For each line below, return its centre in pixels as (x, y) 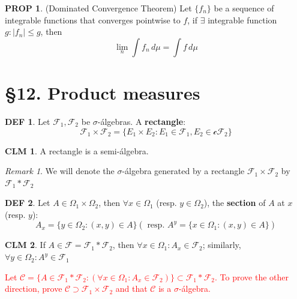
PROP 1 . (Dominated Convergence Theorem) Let (98, 8)
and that (131, 288)
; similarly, (222, 245)
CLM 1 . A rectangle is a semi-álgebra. (77, 150)
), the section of (235, 203)
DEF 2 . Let (28, 203)
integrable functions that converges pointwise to (93, 20)
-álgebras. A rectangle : (142, 121)
